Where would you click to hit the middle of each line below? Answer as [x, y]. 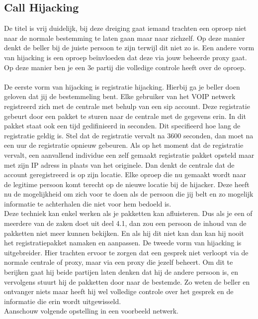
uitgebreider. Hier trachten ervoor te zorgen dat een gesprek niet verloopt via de [126, 252]
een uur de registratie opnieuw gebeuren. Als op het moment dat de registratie [124, 145]
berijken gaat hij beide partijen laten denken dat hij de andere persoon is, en [121, 272]
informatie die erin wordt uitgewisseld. [63, 301]
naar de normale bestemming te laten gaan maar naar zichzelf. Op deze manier [125, 38]
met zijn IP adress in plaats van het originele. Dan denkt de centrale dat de [119, 164]
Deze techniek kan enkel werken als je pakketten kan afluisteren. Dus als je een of [128, 213]
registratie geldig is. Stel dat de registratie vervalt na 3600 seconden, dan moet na [129, 135]
